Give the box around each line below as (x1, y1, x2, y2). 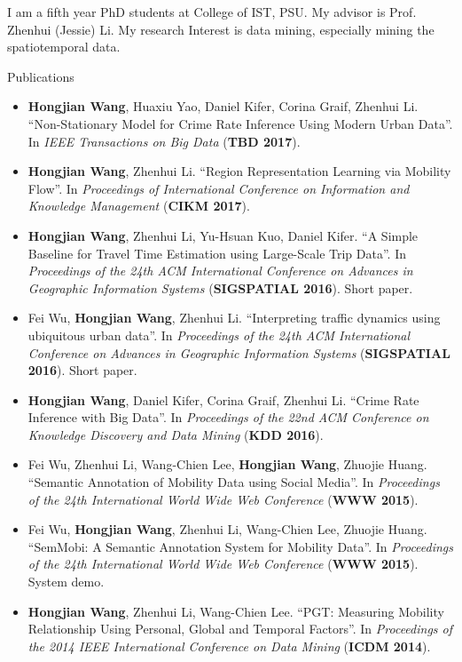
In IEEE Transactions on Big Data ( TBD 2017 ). (27, 132, 301, 150)
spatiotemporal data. (7, 37, 121, 56)
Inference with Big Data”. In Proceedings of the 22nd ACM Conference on (27, 408, 429, 427)
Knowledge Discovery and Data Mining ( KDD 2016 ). (27, 425, 324, 443)
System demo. (27, 572, 105, 591)
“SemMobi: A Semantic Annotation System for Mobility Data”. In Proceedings (27, 537, 454, 555)
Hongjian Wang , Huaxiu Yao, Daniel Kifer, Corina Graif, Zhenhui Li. (27, 97, 419, 116)
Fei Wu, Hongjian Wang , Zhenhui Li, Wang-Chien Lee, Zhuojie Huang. (27, 520, 427, 538)
